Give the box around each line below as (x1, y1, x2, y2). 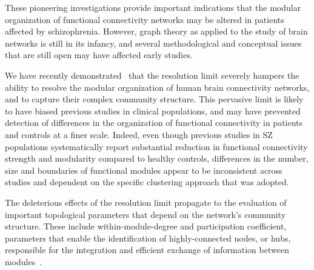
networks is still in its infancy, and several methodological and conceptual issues (5, 36, 302, 49)
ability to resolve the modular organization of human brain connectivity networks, (5, 81, 310, 93)
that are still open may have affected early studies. (5, 48, 193, 61)
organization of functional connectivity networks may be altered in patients (5, 13, 284, 25)
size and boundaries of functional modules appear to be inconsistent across (5, 163, 282, 176)
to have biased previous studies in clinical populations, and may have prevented (5, 104, 301, 117)
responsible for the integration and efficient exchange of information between (5, 243, 289, 256)
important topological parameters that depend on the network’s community (5, 208, 286, 220)
